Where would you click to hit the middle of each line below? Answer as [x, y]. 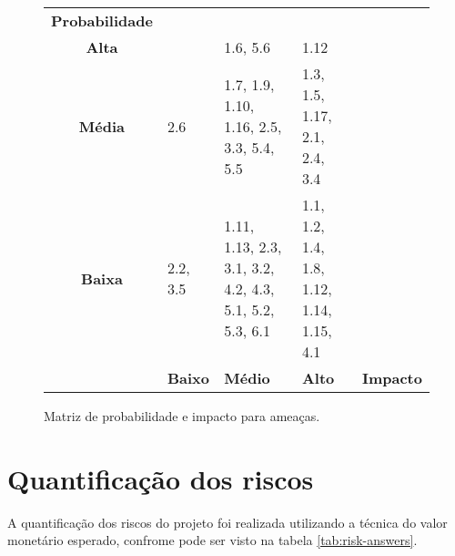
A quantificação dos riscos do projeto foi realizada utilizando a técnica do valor [227, 522]
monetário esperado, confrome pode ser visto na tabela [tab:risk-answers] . [212, 540]
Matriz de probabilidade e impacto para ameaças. [182, 416]
